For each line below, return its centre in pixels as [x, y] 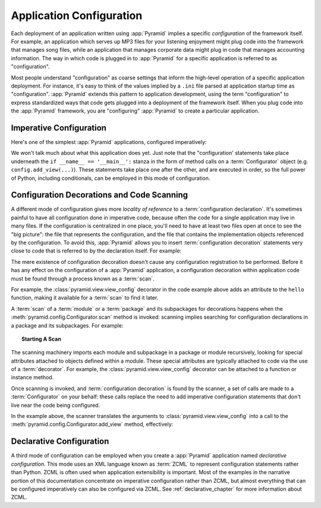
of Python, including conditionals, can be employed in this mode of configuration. [111, 178]
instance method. [32, 378]
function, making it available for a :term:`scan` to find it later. [85, 298]
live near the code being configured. [56, 405]
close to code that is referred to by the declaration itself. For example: [96, 251]
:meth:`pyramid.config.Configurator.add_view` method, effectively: [92, 424]
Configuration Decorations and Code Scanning [100, 195]
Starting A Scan [42, 339]
